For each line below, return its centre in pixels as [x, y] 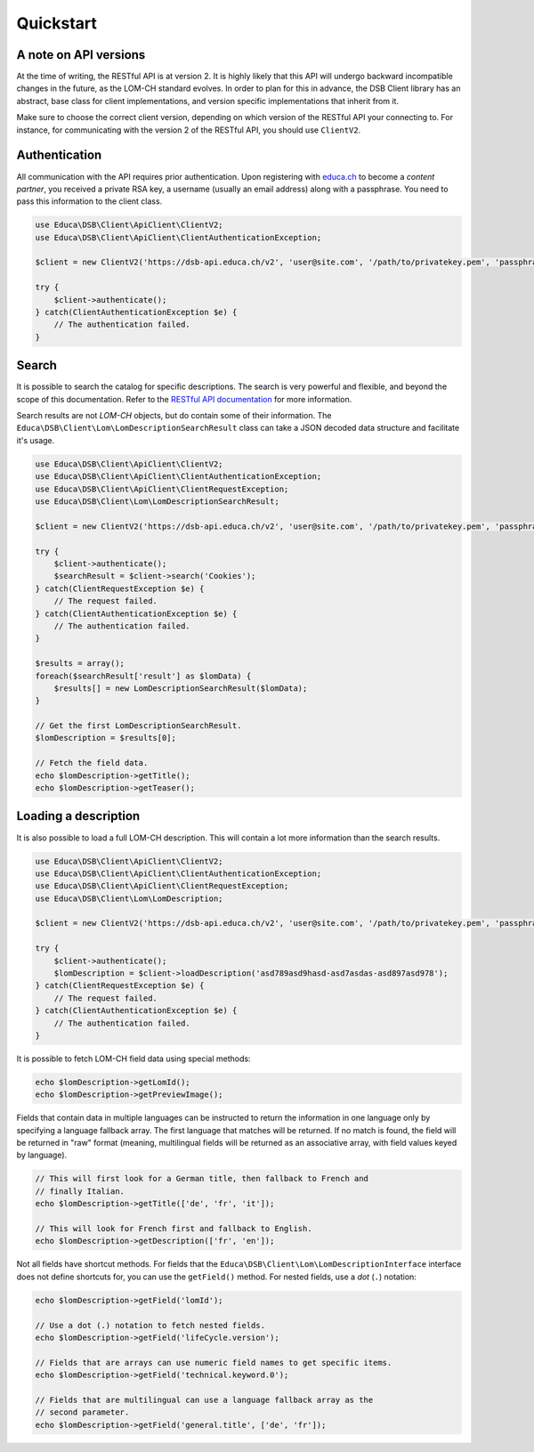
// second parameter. [82, 1412]
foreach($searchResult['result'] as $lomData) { [143, 676]
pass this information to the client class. [89, 201]
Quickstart [57, 23]
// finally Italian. [80, 1191]
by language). [42, 1155]
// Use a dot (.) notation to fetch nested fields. [150, 1325]
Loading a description [78, 816]
